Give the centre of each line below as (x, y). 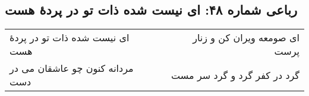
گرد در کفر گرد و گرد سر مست (235, 75)
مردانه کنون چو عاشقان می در (72, 68)
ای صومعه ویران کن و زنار (246, 38)
